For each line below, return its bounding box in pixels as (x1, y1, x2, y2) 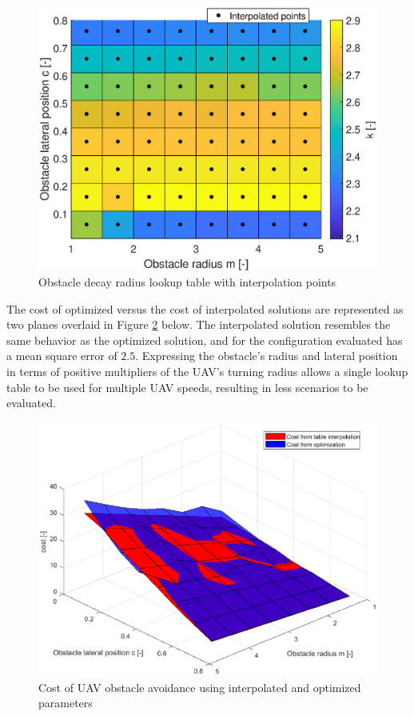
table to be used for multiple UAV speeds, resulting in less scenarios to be (6, 378, 368, 395)
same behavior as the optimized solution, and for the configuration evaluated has (6, 331, 403, 348)
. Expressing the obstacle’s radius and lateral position (135, 347, 398, 364)
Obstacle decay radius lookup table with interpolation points (38, 274, 336, 290)
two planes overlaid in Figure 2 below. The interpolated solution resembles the (6, 316, 391, 333)
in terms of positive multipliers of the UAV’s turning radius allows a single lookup (6, 362, 408, 379)
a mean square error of (6, 347, 117, 364)
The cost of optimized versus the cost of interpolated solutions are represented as (6, 300, 404, 317)
